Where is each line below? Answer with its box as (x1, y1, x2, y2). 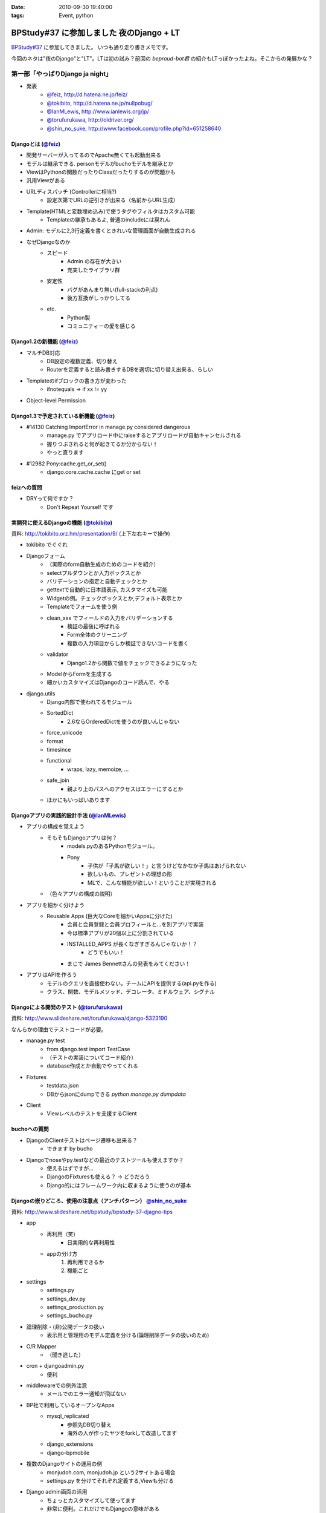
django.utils (26, 690, 56, 697)
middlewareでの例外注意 (26, 1382, 88, 1389)
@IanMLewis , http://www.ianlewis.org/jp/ (46, 108, 149, 115)
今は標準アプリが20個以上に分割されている (67, 929, 174, 936)
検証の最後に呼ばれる (67, 622, 120, 629)
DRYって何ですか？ (26, 495, 74, 502)
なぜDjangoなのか (26, 238, 71, 245)
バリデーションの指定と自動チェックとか (46, 578, 147, 585)
